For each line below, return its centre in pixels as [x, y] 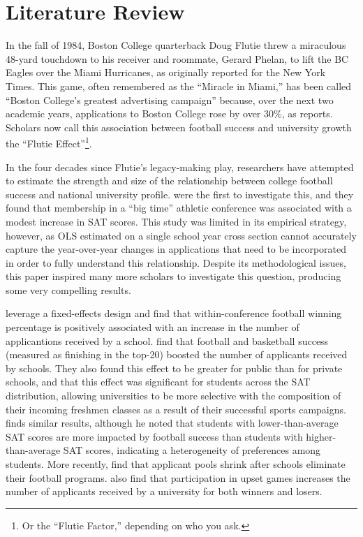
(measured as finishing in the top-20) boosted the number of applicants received [177, 354]
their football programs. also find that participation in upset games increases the [178, 477]
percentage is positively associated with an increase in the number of [153, 327]
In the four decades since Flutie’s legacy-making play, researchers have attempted [180, 167]
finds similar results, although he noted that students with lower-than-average [172, 423]
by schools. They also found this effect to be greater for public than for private [174, 368]
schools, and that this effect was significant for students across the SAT [158, 382]
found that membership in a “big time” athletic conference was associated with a [179, 208]
